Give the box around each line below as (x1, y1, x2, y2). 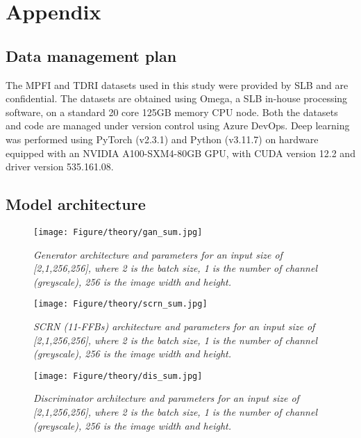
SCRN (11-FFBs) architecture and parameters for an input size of (33, 319, 315, 334)
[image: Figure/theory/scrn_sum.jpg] (33, 299, 208, 309)
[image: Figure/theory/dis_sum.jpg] (33, 371, 203, 381)
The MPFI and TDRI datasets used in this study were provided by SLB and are (6, 77, 349, 92)
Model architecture (6, 193, 146, 215)
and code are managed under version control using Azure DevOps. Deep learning (6, 118, 350, 133)
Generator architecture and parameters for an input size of (33, 247, 283, 261)
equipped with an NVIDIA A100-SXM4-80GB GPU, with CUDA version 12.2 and (6, 145, 355, 160)
